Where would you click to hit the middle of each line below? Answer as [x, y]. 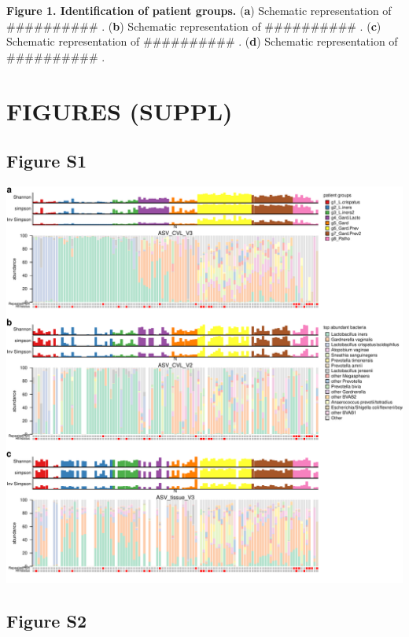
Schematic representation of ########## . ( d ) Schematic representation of [202, 41]
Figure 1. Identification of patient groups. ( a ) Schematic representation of [199, 10]
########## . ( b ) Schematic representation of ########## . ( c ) [194, 26]
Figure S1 [46, 161]
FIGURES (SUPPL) [120, 110]
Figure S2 [46, 620]
